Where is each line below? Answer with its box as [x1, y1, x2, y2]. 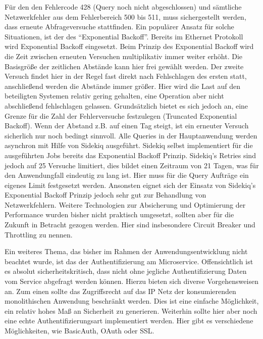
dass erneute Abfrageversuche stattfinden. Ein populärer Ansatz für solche [5, 21, 234, 32]
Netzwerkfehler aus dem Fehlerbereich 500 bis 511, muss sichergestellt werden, [5, 11, 246, 22]
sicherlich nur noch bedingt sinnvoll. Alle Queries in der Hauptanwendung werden [5, 130, 257, 140]
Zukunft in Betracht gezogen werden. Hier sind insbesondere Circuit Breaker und [5, 219, 255, 230]
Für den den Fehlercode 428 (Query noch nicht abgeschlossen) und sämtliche [5, 2, 242, 12]
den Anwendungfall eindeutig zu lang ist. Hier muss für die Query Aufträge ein [5, 170, 249, 180]
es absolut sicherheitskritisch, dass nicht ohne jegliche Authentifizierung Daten [5, 266, 247, 276]
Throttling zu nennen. [5, 229, 73, 239]
